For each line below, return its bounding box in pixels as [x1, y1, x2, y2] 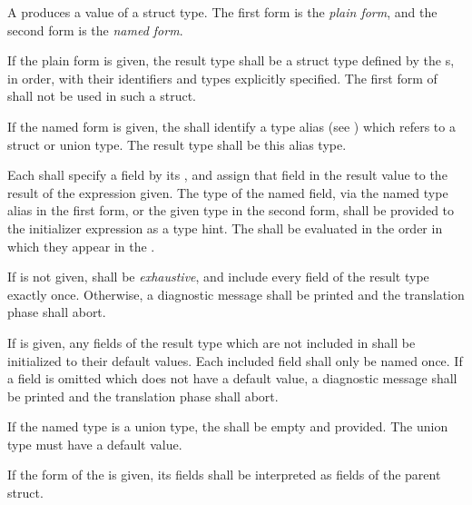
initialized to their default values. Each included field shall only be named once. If [7, 351, 463, 370]
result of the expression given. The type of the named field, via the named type [7, 183, 448, 202]
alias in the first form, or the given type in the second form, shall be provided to [7, 201, 455, 220]
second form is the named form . [7, 20, 183, 39]
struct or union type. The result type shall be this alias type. [7, 134, 347, 153]
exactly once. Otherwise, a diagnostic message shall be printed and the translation [7, 284, 465, 303]
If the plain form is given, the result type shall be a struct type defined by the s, [7, 51, 455, 70]
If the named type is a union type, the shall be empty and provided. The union [7, 417, 448, 436]
